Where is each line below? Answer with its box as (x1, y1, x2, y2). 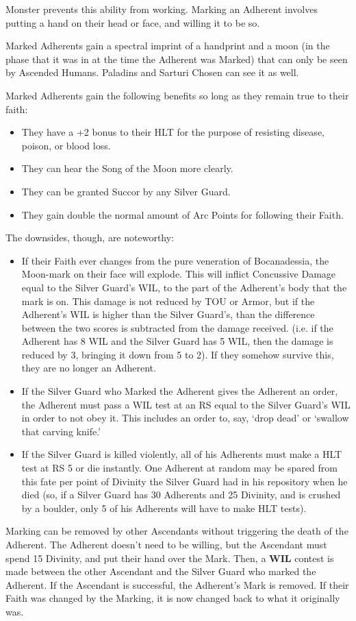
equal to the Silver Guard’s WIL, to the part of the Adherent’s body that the (21, 280, 347, 294)
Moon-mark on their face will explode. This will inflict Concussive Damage (21, 267, 336, 281)
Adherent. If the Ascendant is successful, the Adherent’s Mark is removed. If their (5, 577, 349, 592)
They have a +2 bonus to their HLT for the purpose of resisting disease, (21, 125, 325, 139)
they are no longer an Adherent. (21, 361, 156, 375)
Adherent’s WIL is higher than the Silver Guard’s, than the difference (21, 307, 315, 321)
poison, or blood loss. (21, 138, 111, 152)
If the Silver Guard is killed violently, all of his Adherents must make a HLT (21, 447, 342, 461)
